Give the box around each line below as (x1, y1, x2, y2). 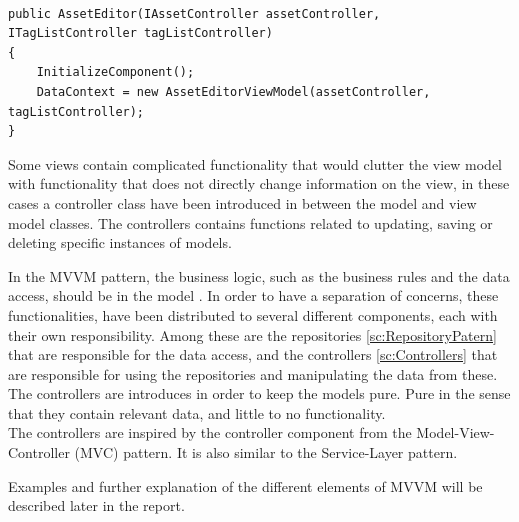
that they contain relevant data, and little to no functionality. (8, 402, 386, 423)
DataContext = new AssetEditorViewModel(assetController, (36, 84, 431, 99)
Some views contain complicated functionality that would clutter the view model (8, 153, 503, 174)
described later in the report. (8, 495, 185, 516)
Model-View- (416, 422, 495, 443)
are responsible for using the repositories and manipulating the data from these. (8, 363, 498, 384)
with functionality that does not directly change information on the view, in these (8, 173, 510, 194)
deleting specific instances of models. (8, 232, 232, 253)
